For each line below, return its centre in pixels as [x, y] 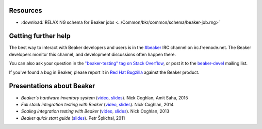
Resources [25, 10]
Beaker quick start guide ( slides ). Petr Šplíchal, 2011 [73, 118]
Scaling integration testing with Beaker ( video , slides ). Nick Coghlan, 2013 [95, 111]
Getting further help [40, 36]
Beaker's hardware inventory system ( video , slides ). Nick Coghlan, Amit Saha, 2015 [105, 97]
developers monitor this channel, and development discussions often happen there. [92, 54]
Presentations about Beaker [52, 86]
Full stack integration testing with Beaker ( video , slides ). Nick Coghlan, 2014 [98, 104]
